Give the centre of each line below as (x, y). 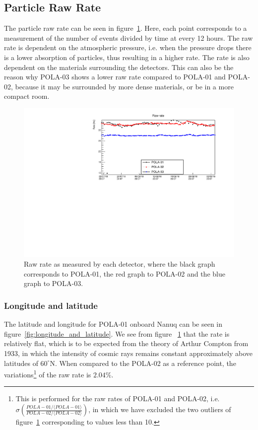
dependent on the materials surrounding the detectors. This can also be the (119, 67)
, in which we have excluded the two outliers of (160, 409)
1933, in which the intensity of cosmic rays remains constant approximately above (128, 353)
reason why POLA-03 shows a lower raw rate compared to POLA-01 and (115, 77)
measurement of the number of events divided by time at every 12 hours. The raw (129, 37)
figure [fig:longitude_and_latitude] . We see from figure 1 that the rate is (117, 333)
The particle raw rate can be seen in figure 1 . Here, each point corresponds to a (126, 28)
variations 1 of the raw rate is (48, 374)
